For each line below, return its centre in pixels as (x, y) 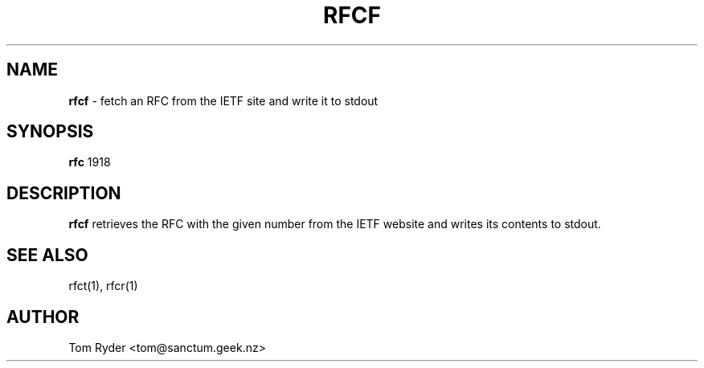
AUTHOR (43, 317)
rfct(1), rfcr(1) (103, 286)
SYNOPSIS (50, 132)
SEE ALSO (47, 255)
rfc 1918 (90, 162)
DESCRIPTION (64, 193)
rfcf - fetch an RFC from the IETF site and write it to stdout (223, 100)
